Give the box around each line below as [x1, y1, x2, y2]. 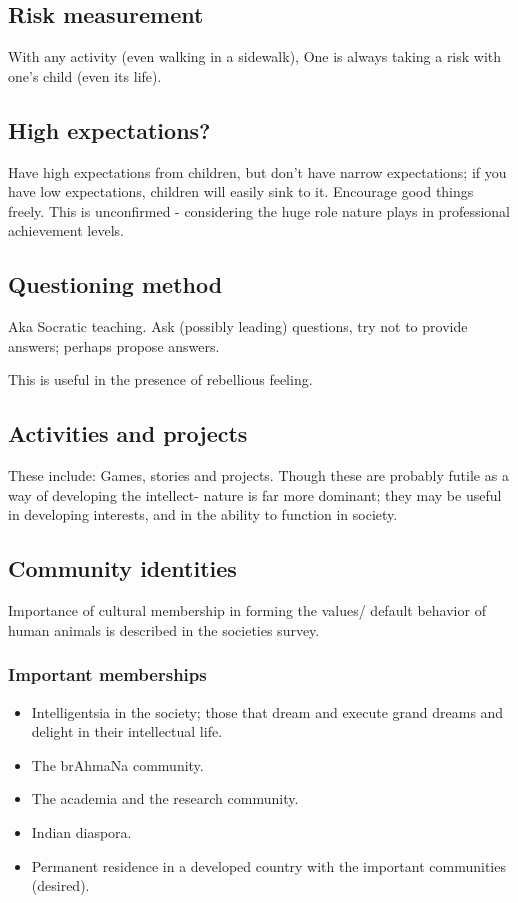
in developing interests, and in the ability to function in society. [8, 504, 398, 525]
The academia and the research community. [31, 788, 299, 809]
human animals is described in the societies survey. [8, 619, 320, 640]
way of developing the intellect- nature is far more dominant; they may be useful [8, 484, 502, 505]
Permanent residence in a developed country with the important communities [31, 855, 506, 876]
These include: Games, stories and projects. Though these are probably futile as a [8, 465, 509, 486]
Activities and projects [8, 418, 248, 449]
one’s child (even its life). [8, 65, 162, 86]
